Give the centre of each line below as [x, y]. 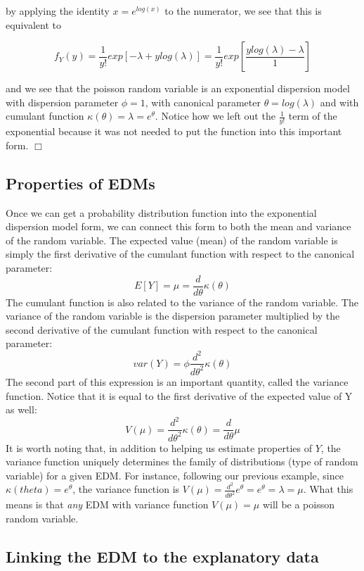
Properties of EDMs [80, 183]
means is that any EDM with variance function [107, 504]
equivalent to [33, 24]
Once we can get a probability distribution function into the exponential [161, 212]
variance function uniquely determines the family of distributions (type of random [182, 462]
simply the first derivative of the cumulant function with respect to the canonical [180, 254]
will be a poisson [299, 504]
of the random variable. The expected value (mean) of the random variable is [172, 240]
